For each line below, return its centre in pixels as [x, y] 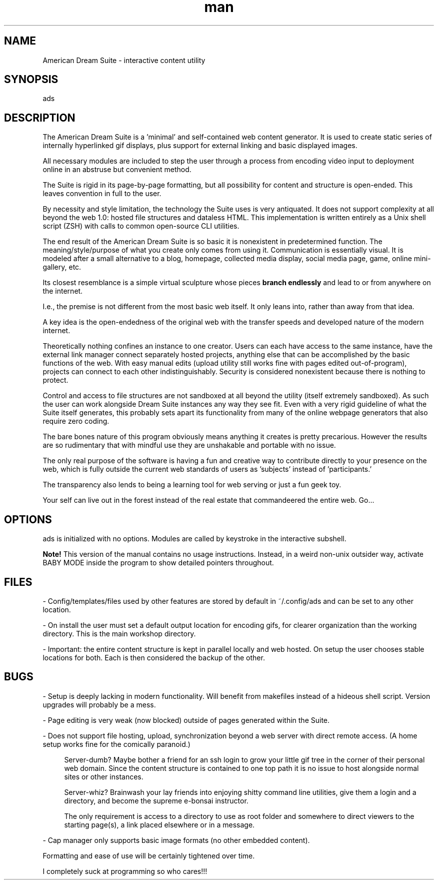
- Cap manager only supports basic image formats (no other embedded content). [176, 840]
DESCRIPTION [40, 118]
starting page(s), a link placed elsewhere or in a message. [159, 824]
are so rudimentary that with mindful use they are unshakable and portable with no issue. [189, 445]
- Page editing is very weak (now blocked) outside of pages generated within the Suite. [186, 720]
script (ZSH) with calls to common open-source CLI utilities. [141, 226]
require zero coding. [76, 421]
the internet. [63, 291]
